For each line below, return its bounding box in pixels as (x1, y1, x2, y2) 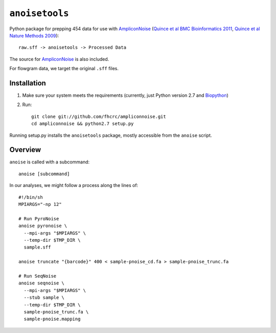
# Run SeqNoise (18, 273, 57, 279)
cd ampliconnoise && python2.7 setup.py (31, 121, 134, 127)
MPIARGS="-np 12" (18, 201, 62, 207)
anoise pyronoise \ (18, 223, 67, 229)
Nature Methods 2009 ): (9, 32, 59, 38)
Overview (9, 145, 41, 154)
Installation (9, 78, 46, 87)
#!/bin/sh (18, 194, 43, 200)
